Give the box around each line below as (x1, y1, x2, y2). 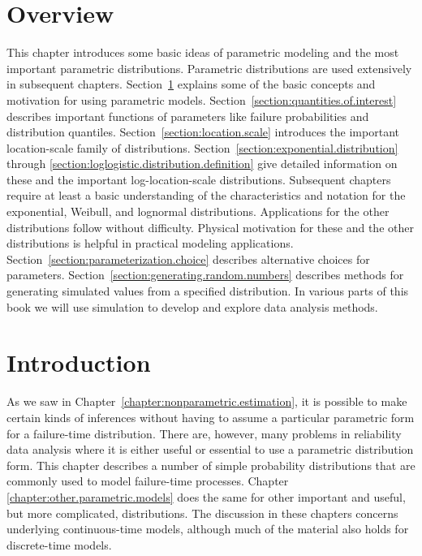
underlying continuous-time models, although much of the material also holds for (6, 520, 409, 537)
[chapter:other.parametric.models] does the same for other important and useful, (6, 488, 406, 505)
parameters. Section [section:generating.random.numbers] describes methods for (6, 266, 404, 283)
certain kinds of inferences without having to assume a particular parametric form (6, 408, 415, 425)
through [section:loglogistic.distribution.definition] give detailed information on (6, 155, 398, 172)
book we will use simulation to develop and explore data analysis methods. (6, 298, 378, 315)
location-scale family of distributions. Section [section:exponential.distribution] (6, 139, 398, 156)
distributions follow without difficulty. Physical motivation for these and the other (6, 218, 414, 235)
